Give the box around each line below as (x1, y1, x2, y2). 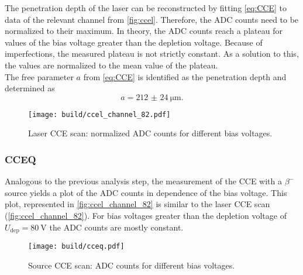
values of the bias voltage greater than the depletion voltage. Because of (5, 36, 263, 48)
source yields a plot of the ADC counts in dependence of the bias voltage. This (5, 186, 287, 198)
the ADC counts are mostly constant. (49, 221, 184, 233)
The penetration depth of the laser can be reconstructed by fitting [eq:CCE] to (5, 2, 287, 13)
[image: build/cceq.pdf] (28, 242, 125, 251)
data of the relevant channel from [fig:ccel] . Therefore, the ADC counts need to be (5, 13, 299, 25)
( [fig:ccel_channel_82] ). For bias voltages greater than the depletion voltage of (5, 209, 287, 221)
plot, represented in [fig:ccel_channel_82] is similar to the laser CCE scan (5, 198, 270, 210)
